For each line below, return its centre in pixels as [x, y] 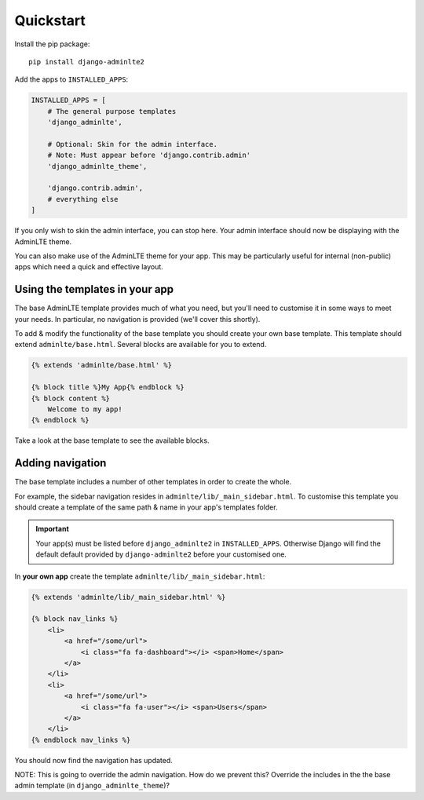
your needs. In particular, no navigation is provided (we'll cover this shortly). [137, 319]
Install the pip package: [52, 44]
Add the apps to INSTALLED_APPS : [71, 79]
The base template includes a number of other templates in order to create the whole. [153, 482]
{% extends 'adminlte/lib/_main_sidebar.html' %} [128, 597]
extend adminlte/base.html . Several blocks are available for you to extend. [141, 345]
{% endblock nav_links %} [81, 740]
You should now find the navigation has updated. [93, 760]
